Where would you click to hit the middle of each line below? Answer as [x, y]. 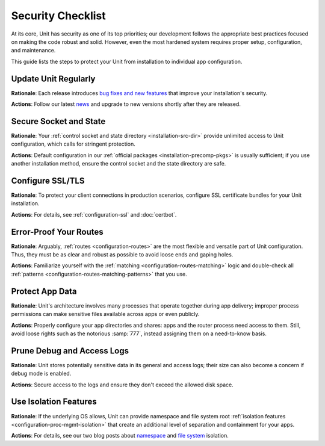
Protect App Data [44, 291]
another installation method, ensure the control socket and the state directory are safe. [119, 164]
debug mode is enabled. [41, 374]
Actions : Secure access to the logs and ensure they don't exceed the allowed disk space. [122, 385]
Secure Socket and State [58, 121]
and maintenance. [33, 51]
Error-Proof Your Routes [57, 232]
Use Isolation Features [54, 402]
